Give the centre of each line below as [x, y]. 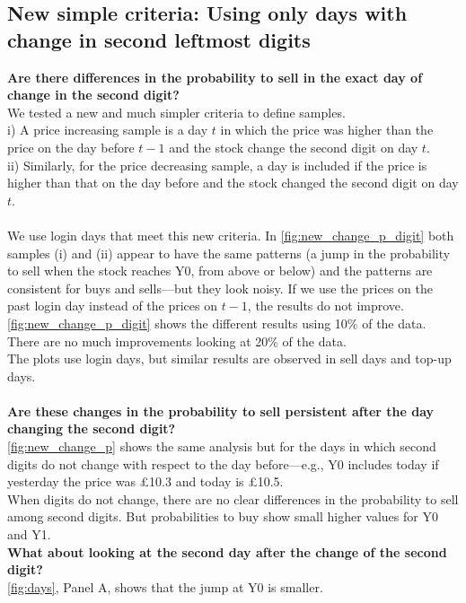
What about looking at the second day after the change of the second [227, 551]
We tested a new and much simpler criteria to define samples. [176, 112]
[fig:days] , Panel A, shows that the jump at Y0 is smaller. [165, 586]
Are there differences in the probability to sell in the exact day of [215, 77]
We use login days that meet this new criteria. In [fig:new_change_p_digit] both [231, 235]
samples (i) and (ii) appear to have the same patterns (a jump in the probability [229, 253]
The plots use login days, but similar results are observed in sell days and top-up [229, 358]
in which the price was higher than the [327, 130]
